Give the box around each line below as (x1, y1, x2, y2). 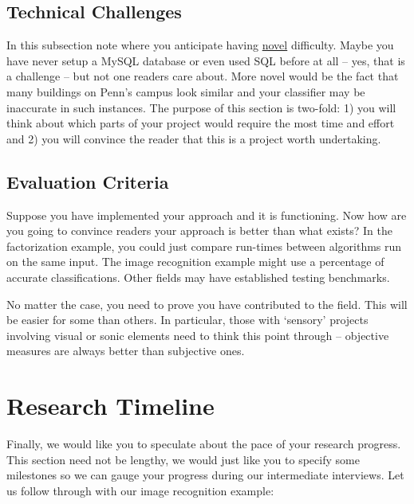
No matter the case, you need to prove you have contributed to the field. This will (6, 295, 408, 312)
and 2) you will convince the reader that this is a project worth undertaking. (6, 130, 381, 147)
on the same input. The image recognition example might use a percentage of (6, 253, 384, 270)
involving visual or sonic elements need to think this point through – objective (6, 326, 389, 343)
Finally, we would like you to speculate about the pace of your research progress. (6, 436, 401, 452)
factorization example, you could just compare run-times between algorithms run (6, 237, 402, 254)
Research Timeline (6, 389, 215, 422)
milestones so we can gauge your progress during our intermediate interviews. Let (6, 467, 404, 483)
